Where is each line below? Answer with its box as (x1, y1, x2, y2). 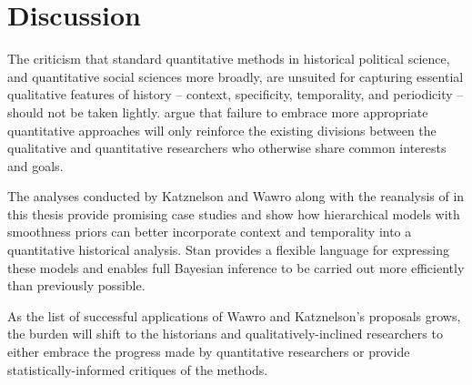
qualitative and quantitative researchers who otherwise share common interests (7, 138, 447, 157)
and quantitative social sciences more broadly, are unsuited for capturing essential (7, 66, 464, 86)
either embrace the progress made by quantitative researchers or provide (7, 342, 410, 361)
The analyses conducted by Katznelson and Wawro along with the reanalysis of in (7, 187, 465, 206)
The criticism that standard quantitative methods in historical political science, (7, 49, 450, 68)
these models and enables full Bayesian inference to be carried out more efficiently (7, 258, 465, 277)
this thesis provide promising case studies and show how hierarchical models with (7, 204, 460, 223)
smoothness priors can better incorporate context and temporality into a (7, 222, 412, 241)
